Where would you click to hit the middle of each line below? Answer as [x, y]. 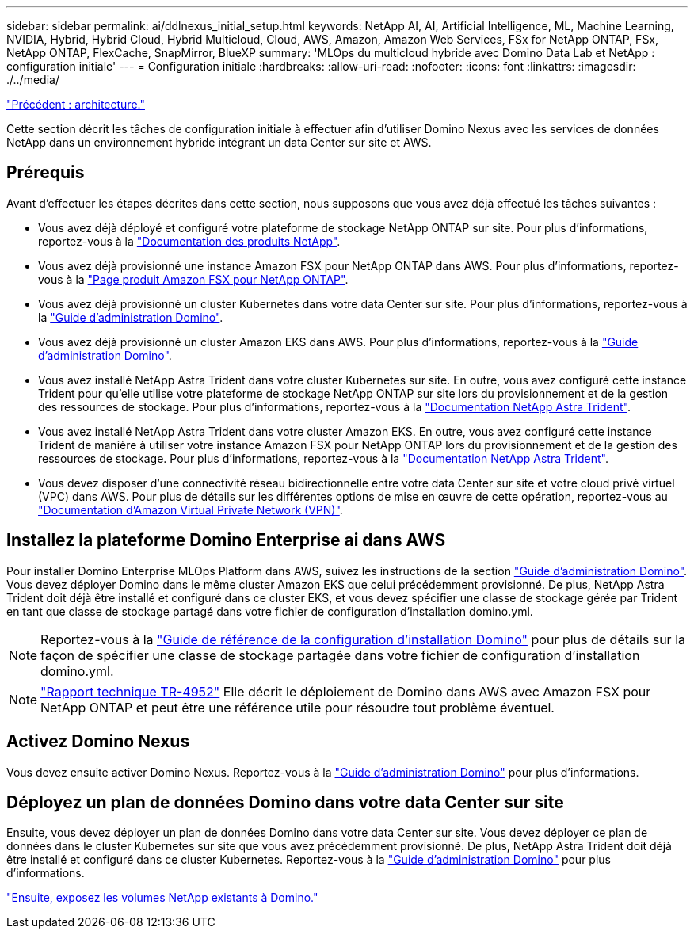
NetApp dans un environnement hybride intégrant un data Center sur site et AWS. [219, 142]
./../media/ [33, 80]
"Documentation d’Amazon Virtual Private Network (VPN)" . [191, 509]
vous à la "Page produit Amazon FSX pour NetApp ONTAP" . [193, 279]
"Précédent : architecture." [76, 104]
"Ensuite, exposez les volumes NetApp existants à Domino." [162, 898]
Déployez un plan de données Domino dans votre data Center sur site [285, 802]
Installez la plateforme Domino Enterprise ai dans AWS [226, 540]
